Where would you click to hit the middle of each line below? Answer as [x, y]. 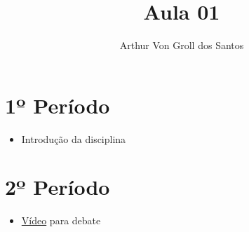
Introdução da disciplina [74, 138]
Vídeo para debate [61, 220]
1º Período [58, 105]
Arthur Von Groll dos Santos [182, 45]
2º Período [58, 187]
